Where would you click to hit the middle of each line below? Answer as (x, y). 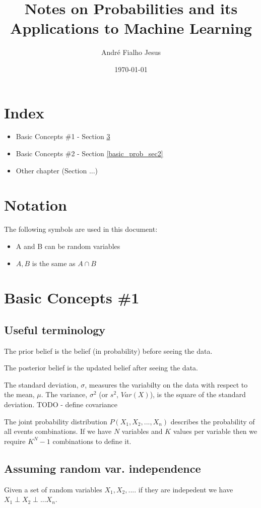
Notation (36, 205)
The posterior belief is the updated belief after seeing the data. (101, 368)
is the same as (54, 263)
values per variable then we (215, 431)
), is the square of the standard (198, 394)
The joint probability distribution (56, 421)
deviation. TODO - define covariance (61, 404)
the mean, (19, 394)
